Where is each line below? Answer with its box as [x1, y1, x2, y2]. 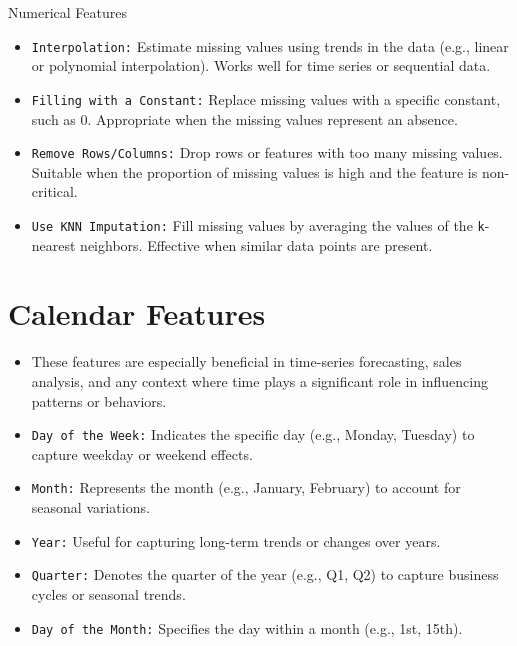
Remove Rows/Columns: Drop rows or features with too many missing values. [31, 142, 503, 163]
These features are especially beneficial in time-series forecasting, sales [31, 351, 462, 372]
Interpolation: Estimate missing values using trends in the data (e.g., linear [31, 35, 509, 56]
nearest [31, 234, 76, 255]
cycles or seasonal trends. [31, 583, 186, 604]
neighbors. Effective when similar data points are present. [80, 234, 433, 255]
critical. [31, 181, 78, 202]
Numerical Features [8, 2, 127, 22]
